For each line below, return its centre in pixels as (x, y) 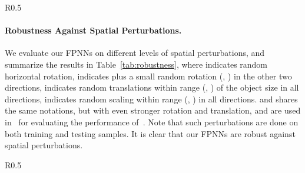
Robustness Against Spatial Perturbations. (93, 30)
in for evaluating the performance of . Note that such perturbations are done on (152, 122)
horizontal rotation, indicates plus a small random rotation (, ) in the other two (148, 76)
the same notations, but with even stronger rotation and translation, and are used (153, 110)
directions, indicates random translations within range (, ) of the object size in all (152, 87)
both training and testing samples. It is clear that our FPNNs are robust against (150, 133)
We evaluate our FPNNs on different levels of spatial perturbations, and (135, 53)
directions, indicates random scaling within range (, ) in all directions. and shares (151, 99)
